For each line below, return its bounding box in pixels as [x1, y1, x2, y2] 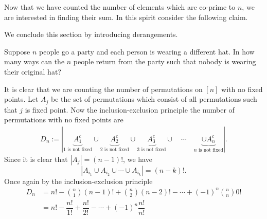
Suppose [4, 46, 30, 57]
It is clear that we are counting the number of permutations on [4, 83, 203, 94]
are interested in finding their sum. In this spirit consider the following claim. [4, 11, 248, 22]
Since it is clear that [4, 153, 68, 164]
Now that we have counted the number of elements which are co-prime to [4, 2, 236, 12]
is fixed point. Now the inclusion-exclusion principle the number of [25, 104, 235, 115]
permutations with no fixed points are [4, 114, 123, 125]
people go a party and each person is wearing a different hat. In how [39, 46, 255, 57]
